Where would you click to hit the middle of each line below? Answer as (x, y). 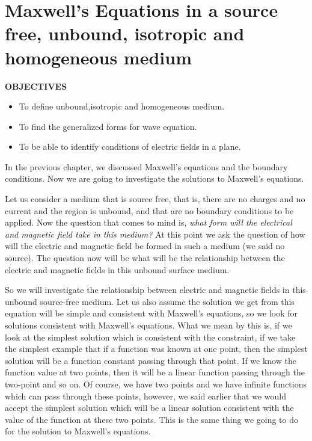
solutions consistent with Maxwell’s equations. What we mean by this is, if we (148, 325)
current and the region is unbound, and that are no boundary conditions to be (149, 210)
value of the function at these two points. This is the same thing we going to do (152, 419)
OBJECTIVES (36, 86)
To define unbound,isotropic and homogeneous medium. (122, 106)
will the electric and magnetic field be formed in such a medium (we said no (145, 246)
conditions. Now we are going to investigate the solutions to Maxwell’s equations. (154, 178)
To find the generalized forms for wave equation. (108, 126)
